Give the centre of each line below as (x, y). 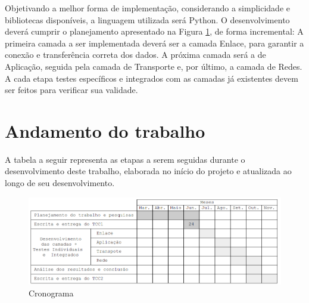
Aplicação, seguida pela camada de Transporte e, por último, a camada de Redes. (154, 66)
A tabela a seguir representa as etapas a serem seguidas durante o (125, 159)
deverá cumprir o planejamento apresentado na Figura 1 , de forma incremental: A (154, 31)
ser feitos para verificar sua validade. (71, 90)
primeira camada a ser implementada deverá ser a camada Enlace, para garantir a (154, 43)
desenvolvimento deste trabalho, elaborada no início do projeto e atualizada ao (148, 171)
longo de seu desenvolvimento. (60, 183)
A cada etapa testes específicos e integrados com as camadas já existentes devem (152, 78)
